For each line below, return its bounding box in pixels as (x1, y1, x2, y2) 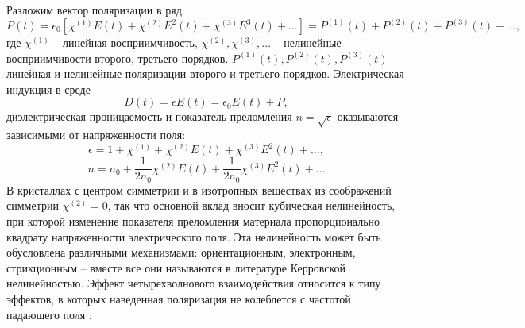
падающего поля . (6, 306, 92, 322)
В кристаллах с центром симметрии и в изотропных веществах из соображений (6, 181, 392, 198)
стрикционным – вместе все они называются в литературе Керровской (6, 259, 346, 276)
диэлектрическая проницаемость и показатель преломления (6, 108, 292, 125)
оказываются (337, 108, 399, 125)
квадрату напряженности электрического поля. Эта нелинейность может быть (6, 228, 381, 245)
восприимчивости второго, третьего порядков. (6, 49, 229, 66)
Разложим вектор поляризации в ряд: (6, 2, 185, 17)
